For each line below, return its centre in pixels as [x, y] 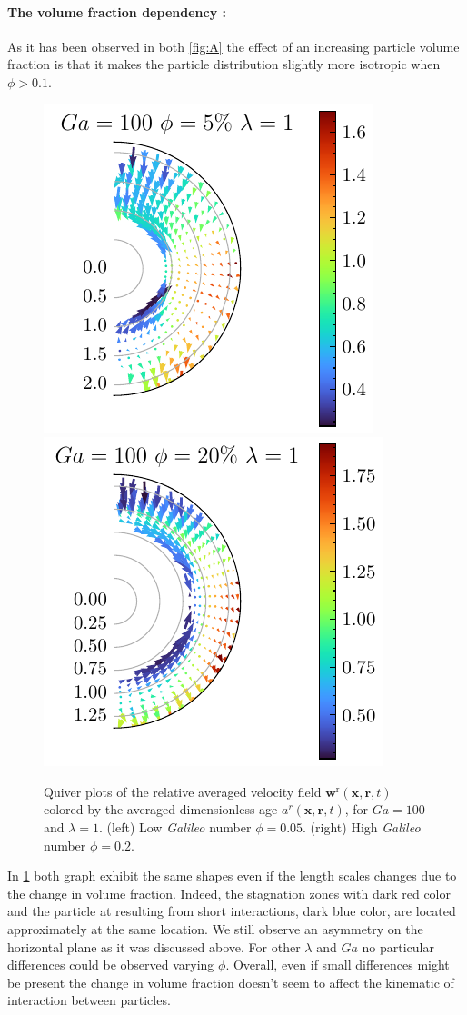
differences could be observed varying [111, 965]
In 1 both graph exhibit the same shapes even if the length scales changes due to [232, 876]
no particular [398, 946]
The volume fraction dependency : [117, 11]
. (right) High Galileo [362, 826]
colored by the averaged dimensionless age [161, 809]
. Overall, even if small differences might [338, 965]
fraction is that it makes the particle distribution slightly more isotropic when [224, 64]
